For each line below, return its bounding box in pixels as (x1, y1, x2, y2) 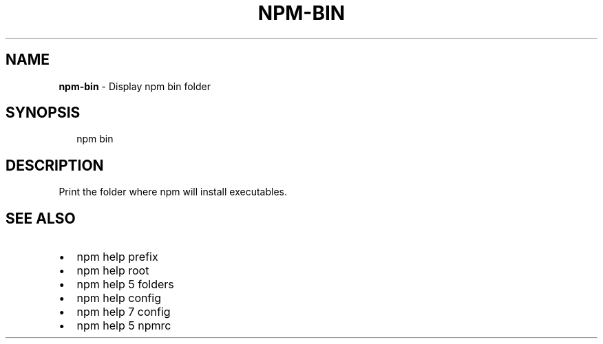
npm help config (76, 291, 162, 305)
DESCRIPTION (6, 156, 104, 174)
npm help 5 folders (76, 277, 174, 292)
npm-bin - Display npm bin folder (59, 80, 211, 92)
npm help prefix (76, 250, 158, 264)
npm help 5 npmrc (76, 319, 171, 333)
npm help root (76, 264, 149, 278)
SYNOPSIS (6, 104, 81, 122)
